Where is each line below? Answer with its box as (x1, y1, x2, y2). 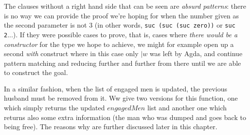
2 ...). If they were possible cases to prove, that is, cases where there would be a (4, 29, 238, 39)
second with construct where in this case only (4, 48, 139, 59)
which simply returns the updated (4, 103, 105, 113)
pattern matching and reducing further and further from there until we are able (4, 58, 241, 68)
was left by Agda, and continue (149, 48, 243, 59)
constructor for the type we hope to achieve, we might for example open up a (4, 39, 234, 49)
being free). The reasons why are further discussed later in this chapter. (4, 121, 217, 132)
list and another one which (147, 103, 227, 113)
